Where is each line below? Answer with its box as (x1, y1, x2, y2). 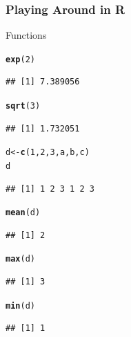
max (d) (6, 254, 35, 264)
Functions (6, 28, 47, 42)
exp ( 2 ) (6, 54, 35, 64)
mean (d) (6, 208, 41, 218)
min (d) (6, 300, 35, 311)
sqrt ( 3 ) (6, 101, 41, 111)
